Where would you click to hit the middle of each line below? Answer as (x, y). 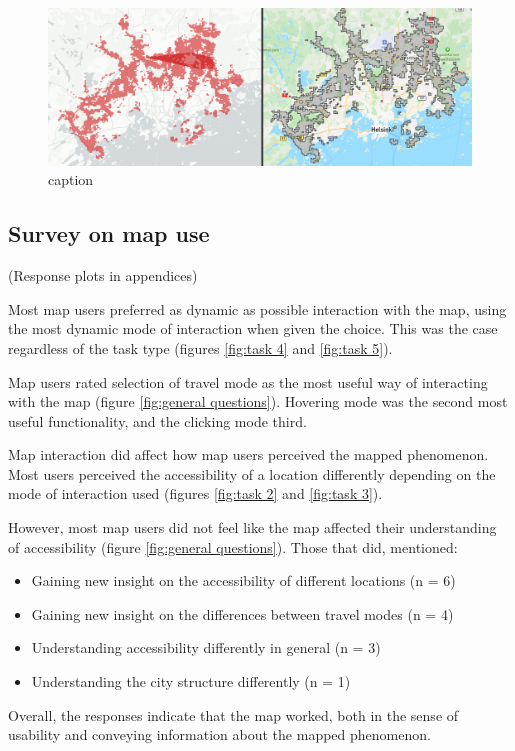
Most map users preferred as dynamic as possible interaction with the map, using (257, 308)
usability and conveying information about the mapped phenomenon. (219, 734)
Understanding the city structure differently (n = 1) (191, 681)
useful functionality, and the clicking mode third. (157, 420)
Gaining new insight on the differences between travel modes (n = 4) (242, 613)
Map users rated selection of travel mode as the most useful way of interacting (248, 381)
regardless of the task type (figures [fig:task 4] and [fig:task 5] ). (200, 347)
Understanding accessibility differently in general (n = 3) (206, 647)
